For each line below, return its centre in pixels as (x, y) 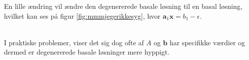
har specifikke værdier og (207, 42)
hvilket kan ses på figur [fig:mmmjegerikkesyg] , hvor (82, 15)
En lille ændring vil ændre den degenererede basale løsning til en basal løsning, (123, 6)
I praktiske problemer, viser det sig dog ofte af (74, 42)
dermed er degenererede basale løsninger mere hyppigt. (87, 52)
